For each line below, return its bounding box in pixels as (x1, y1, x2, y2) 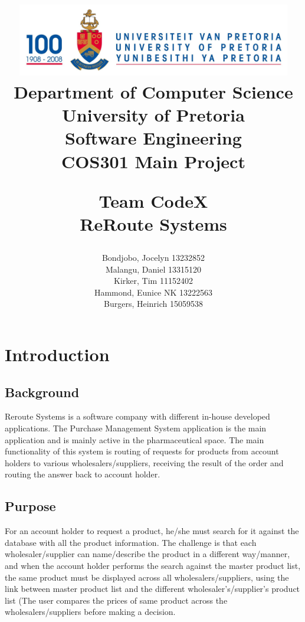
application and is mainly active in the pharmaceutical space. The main (5, 433, 264, 446)
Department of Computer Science (14, 79, 293, 103)
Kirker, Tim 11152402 (114, 274, 193, 287)
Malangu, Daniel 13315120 (106, 263, 201, 275)
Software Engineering (65, 126, 242, 150)
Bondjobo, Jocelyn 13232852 (101, 251, 205, 264)
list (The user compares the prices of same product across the (5, 594, 228, 606)
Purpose (5, 497, 56, 515)
